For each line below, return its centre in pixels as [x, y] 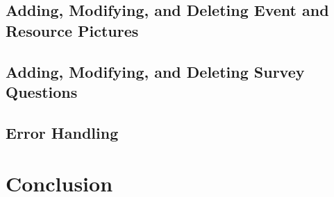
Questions [42, 91]
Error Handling [62, 132]
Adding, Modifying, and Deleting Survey [155, 71]
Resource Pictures [72, 30]
